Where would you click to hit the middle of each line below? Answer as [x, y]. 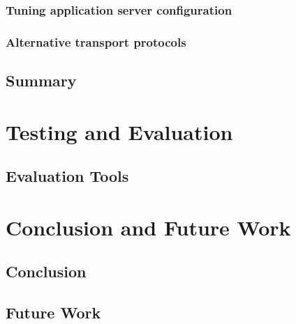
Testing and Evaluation [119, 131]
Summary [41, 80]
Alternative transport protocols [96, 41]
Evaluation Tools [67, 176]
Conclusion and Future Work [148, 227]
